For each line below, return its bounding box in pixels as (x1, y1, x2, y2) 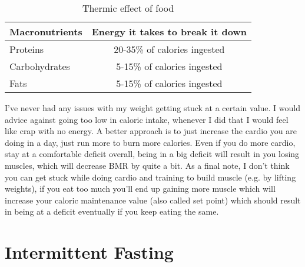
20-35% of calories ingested (114, 42, 225, 56)
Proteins (9, 42, 44, 56)
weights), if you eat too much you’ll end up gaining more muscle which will (5, 182, 276, 195)
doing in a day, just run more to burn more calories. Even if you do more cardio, (5, 136, 296, 148)
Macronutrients (9, 25, 82, 38)
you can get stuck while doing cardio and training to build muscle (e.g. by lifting (5, 171, 296, 183)
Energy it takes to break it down (91, 25, 247, 38)
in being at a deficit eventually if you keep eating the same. (5, 205, 219, 218)
